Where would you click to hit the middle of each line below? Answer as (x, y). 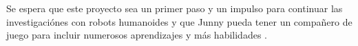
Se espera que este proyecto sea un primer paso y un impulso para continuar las (175, 8)
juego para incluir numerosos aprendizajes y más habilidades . (137, 35)
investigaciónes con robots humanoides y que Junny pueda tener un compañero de (179, 21)
